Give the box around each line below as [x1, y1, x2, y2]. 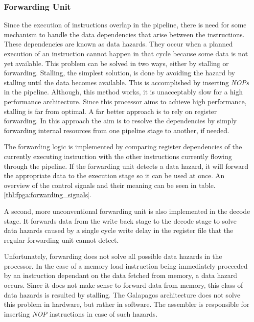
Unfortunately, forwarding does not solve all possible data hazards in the [4, 251, 222, 261]
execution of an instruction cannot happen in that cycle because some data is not [4, 48, 248, 58]
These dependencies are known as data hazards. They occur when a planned [4, 39, 233, 49]
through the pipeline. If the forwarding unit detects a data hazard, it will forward [4, 161, 249, 171]
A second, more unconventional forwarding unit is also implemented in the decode [4, 206, 250, 216]
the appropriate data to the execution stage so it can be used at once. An [4, 170, 225, 181]
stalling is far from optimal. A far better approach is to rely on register [4, 106, 217, 116]
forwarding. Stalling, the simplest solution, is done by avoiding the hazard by [4, 68, 235, 78]
